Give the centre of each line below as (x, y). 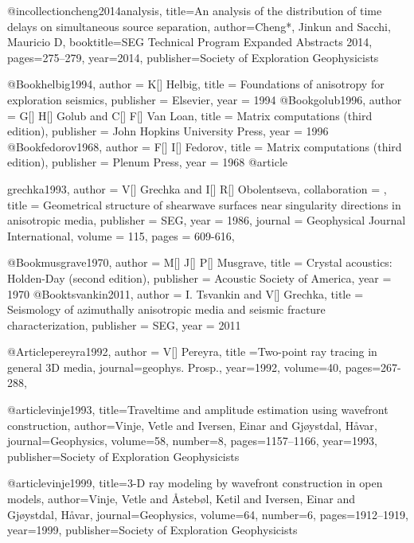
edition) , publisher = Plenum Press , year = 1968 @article (147, 162)
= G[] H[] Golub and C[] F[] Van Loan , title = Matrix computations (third (190, 115)
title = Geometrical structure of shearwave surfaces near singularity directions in (204, 204)
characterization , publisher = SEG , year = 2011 (124, 324)
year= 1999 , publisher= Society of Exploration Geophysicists (152, 530)
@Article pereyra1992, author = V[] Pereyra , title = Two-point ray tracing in (192, 352)
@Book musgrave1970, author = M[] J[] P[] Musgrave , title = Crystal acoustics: (200, 262)
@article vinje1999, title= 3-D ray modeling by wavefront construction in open (195, 483)
